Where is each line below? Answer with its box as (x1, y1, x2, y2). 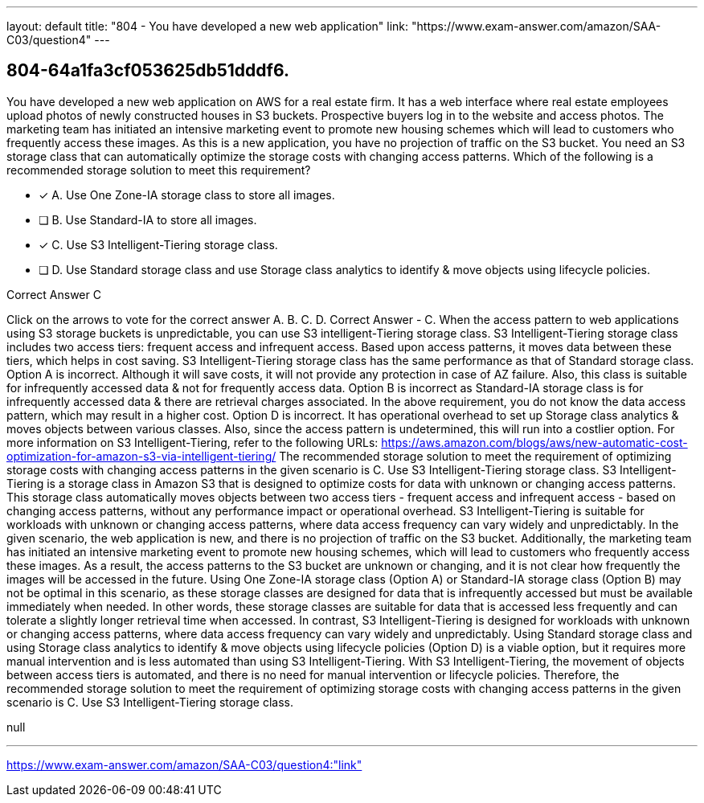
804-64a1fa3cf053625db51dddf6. (6, 60, 289, 81)
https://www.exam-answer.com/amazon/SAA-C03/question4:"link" (6, 757, 362, 772)
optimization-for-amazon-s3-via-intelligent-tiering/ (6, 449, 276, 463)
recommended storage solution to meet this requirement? (6, 162, 311, 177)
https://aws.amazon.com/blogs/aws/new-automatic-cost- (381, 435, 688, 449)
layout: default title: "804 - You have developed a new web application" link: (6, 19, 409, 33)
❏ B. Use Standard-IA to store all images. (39, 212, 257, 227)
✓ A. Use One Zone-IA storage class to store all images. (39, 187, 335, 202)
